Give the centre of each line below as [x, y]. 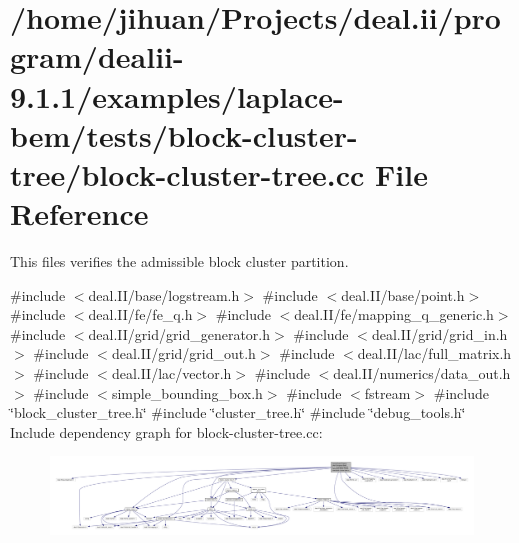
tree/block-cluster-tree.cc [187, 173]
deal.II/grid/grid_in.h [439, 333]
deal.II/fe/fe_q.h [140, 314]
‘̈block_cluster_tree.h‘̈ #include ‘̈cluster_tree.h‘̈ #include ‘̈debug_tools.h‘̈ [238, 412]
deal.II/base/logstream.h [164, 294]
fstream [387, 392]
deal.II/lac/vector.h [171, 373]
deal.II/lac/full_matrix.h [434, 353]
